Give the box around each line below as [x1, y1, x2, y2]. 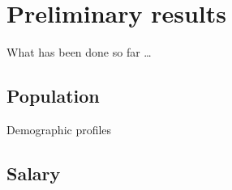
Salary [6, 160, 61, 185]
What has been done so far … [6, 44, 152, 61]
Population [6, 83, 100, 108]
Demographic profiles [6, 120, 112, 137]
